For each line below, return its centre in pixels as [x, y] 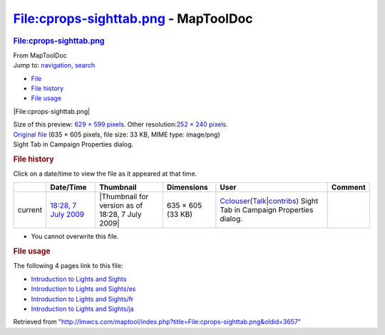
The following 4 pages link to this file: [68, 266]
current [30, 210]
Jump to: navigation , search [54, 65]
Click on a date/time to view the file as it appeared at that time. [105, 174]
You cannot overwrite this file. [75, 236]
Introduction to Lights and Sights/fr [82, 299]
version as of [121, 206]
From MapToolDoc [40, 55]
